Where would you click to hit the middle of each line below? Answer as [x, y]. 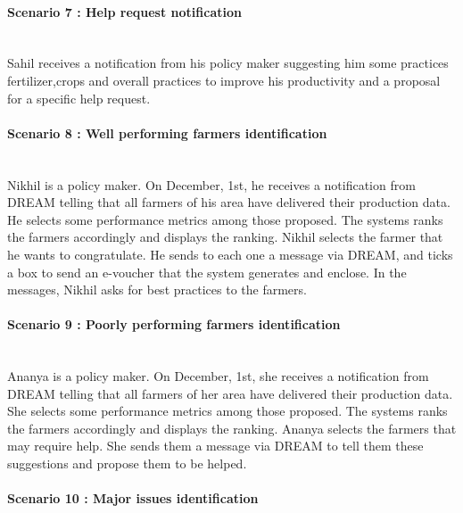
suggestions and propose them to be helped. [127, 463]
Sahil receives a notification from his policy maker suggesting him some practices [228, 63]
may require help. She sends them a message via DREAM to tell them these [215, 446]
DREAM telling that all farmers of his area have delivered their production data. [229, 202]
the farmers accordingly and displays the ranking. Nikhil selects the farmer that [225, 237]
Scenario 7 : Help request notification [124, 11]
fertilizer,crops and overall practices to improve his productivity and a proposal [224, 80]
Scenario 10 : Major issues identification [133, 498]
